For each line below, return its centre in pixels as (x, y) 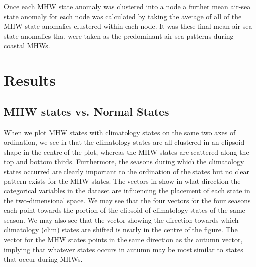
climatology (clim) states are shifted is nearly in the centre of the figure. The (121, 229)
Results (30, 80)
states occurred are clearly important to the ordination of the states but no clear (127, 171)
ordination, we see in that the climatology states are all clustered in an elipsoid (124, 142)
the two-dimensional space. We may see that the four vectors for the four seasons (127, 200)
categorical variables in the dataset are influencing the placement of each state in (127, 191)
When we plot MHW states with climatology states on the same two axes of (120, 132)
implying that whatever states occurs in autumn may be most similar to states (124, 249)
